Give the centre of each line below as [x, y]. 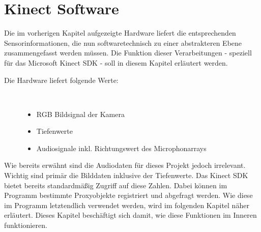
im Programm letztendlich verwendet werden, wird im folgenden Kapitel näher [127, 205]
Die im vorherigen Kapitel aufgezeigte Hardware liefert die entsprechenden [120, 33]
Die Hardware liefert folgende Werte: [61, 80]
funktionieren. [26, 225]
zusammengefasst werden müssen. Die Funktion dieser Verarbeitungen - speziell [128, 53]
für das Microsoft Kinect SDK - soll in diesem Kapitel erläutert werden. [116, 62]
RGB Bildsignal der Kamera [80, 114]
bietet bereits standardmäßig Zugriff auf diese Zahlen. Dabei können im [116, 185]
